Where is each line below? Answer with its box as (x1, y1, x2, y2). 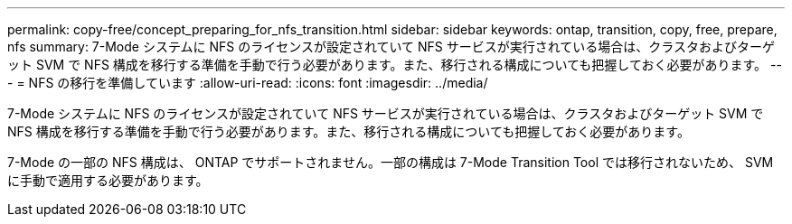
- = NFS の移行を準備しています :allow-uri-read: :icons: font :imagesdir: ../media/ (7, 75, 488, 90)
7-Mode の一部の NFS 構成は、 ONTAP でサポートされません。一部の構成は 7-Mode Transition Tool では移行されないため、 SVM (7, 154, 774, 170)
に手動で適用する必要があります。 (7, 173, 209, 188)
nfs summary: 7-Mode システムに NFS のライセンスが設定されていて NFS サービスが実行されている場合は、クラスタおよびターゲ (7, 39, 776, 54)
